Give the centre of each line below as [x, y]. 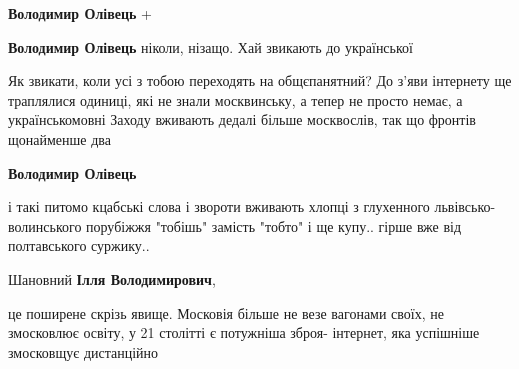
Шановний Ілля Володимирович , [112, 278]
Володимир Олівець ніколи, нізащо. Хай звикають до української [210, 46]
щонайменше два [59, 138]
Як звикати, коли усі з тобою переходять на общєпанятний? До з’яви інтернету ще [260, 80]
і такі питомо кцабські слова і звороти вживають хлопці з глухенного [219, 206]
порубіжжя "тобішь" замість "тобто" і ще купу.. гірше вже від [274, 225]
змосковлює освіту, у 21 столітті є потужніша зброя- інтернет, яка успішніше [244, 332]
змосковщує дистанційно [83, 351]
